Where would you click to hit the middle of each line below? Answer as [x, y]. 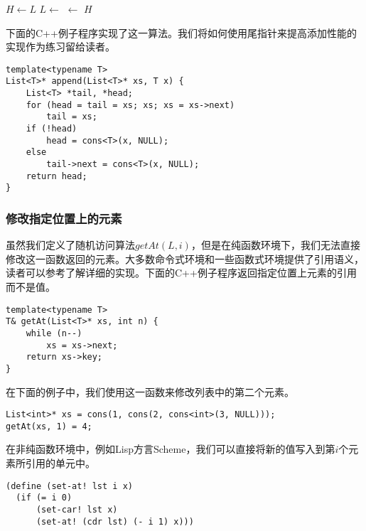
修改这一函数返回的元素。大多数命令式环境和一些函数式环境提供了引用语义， [185, 258]
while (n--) [54, 333]
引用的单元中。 [60, 463]
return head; [56, 176]
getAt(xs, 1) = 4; [49, 426]
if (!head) [52, 129]
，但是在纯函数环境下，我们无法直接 [275, 245]
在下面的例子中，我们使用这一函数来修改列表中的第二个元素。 [150, 391]
